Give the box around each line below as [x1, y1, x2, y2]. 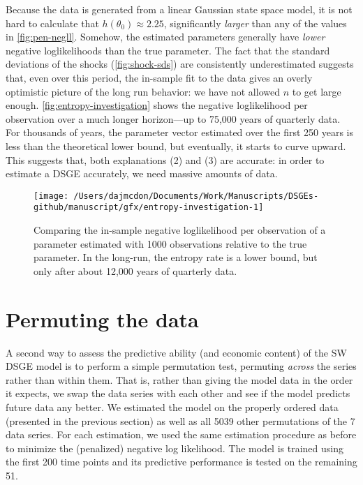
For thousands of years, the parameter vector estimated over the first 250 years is [6, 125, 353, 140]
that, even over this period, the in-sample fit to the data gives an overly [6, 70, 313, 84]
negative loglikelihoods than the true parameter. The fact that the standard [6, 43, 330, 57]
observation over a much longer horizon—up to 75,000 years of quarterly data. [6, 111, 341, 126]
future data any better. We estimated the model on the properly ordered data [6, 399, 339, 414]
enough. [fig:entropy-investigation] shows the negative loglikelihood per [6, 98, 308, 112]
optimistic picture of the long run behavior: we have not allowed [6, 84, 280, 98]
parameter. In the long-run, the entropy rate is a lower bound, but [34, 250, 318, 264]
